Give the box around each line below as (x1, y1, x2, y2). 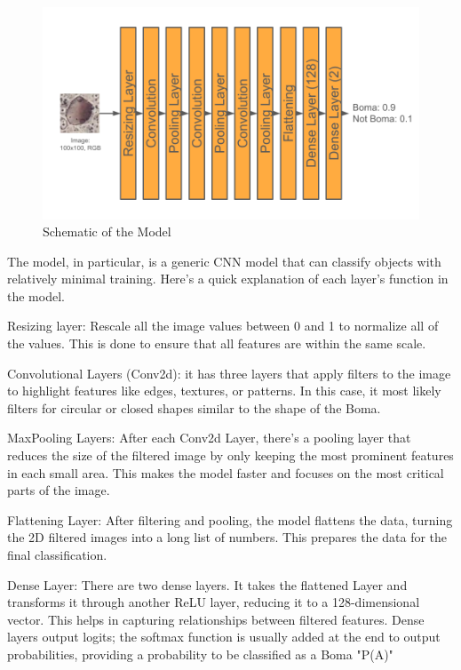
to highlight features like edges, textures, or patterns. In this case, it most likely (7, 381, 441, 400)
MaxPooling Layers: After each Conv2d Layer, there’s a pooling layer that (7, 428, 411, 447)
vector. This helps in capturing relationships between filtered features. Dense (7, 610, 425, 628)
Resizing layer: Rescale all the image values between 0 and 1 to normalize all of (7, 316, 439, 335)
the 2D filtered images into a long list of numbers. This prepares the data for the (7, 528, 448, 546)
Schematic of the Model (43, 222, 171, 241)
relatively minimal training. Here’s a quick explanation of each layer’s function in (7, 269, 449, 288)
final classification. (7, 546, 107, 563)
